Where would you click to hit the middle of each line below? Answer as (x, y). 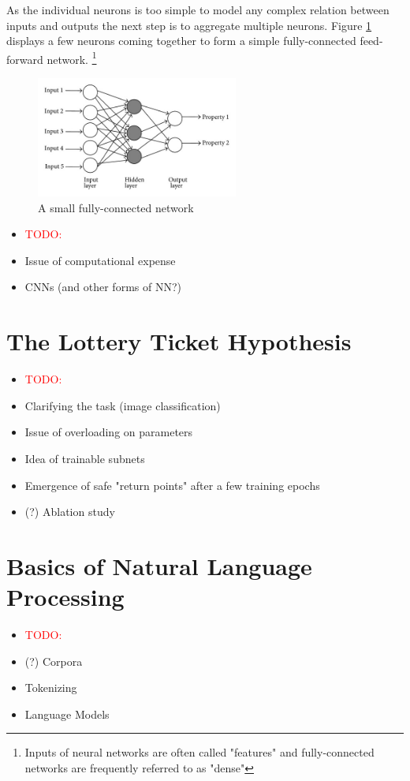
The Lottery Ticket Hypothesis (179, 341)
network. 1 (72, 58)
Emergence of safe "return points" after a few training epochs (172, 485)
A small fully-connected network (116, 207)
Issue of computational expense (100, 260)
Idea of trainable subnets (85, 458)
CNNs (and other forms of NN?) (103, 287)
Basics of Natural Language (159, 565)
